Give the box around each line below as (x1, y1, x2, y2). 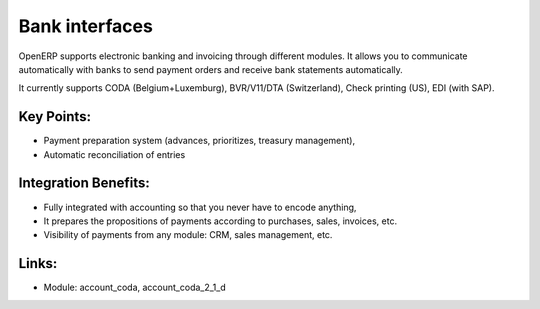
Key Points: (18, 108, 92, 125)
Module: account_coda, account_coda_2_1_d (43, 281, 227, 294)
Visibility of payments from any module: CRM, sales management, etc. (43, 229, 333, 241)
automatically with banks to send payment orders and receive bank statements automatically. (18, 63, 404, 75)
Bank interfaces (18, 15, 154, 37)
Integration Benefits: (18, 175, 150, 192)
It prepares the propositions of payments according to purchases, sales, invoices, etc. (43, 215, 398, 227)
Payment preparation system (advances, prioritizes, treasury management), (43, 135, 355, 147)
